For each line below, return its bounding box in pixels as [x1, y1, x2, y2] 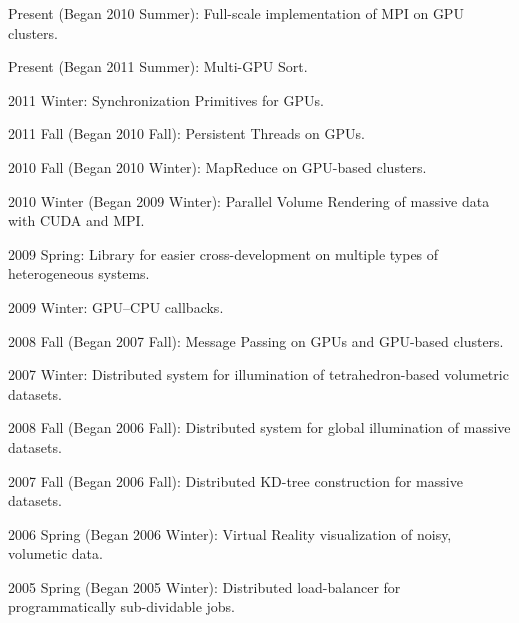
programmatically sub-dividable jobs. [8, 596, 235, 617]
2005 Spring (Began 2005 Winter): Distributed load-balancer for [8, 576, 401, 597]
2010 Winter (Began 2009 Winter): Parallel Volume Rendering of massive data [8, 190, 490, 211]
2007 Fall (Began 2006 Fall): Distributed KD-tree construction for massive [8, 470, 463, 491]
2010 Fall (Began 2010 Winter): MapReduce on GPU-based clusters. [8, 156, 427, 177]
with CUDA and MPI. [8, 210, 145, 231]
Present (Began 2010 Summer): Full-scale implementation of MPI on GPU [8, 3, 464, 23]
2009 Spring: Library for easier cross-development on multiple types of [8, 243, 439, 264]
